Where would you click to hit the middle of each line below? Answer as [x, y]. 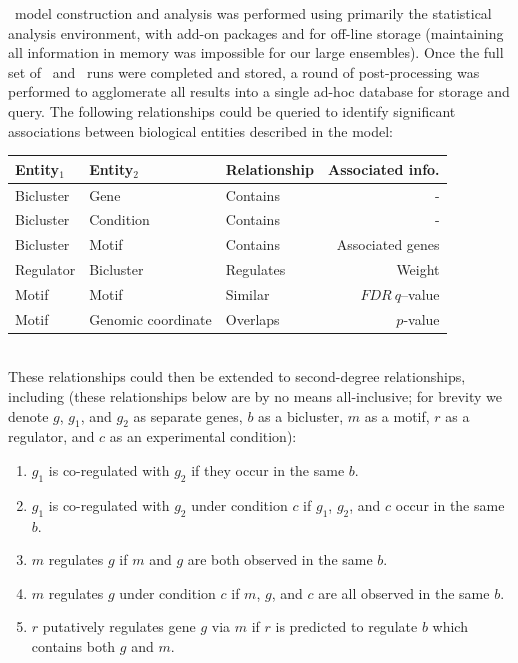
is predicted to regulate [346, 626]
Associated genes [388, 244]
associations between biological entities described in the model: [201, 130]
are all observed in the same [404, 592]
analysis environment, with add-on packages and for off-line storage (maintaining [256, 32]
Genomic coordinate [150, 318]
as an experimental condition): [203, 436]
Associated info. [383, 168]
